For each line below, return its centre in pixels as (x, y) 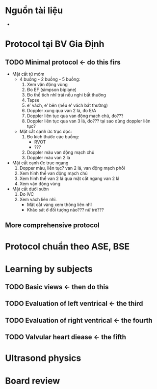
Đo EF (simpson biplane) (52, 90)
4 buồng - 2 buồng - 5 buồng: (50, 79)
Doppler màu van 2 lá (48, 157)
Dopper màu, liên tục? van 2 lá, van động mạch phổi (72, 168)
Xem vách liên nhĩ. (38, 199)
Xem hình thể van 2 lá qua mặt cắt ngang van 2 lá (69, 178)
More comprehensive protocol (52, 225)
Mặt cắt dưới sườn (30, 189)
